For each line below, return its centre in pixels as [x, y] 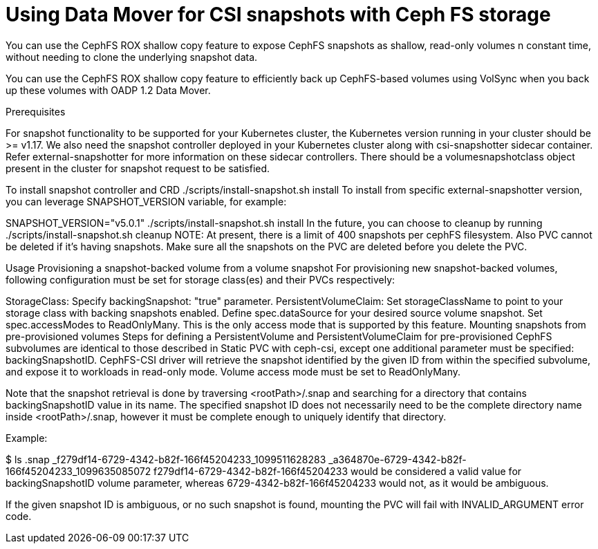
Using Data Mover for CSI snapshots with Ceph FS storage [278, 15]
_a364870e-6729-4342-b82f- [398, 459]
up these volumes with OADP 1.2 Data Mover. [108, 90]
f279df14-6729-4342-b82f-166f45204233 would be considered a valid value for [338, 471]
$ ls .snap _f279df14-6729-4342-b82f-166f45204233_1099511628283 [166, 459]
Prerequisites [36, 111]
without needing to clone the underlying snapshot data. [132, 57]
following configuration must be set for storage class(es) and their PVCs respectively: [200, 279]
